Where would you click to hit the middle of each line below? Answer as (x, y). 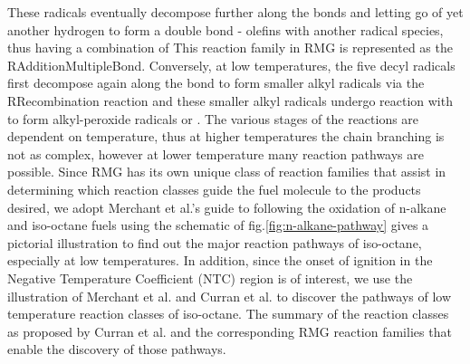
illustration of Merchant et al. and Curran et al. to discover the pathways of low (230, 296)
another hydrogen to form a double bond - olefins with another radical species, (225, 29)
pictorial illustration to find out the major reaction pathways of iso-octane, (215, 242)
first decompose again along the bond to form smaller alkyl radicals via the (216, 83)
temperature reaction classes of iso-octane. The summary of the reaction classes (228, 314)
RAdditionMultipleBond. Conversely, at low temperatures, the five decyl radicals (231, 65)
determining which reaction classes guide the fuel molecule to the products (214, 189)
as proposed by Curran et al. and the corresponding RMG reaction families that (230, 331)
